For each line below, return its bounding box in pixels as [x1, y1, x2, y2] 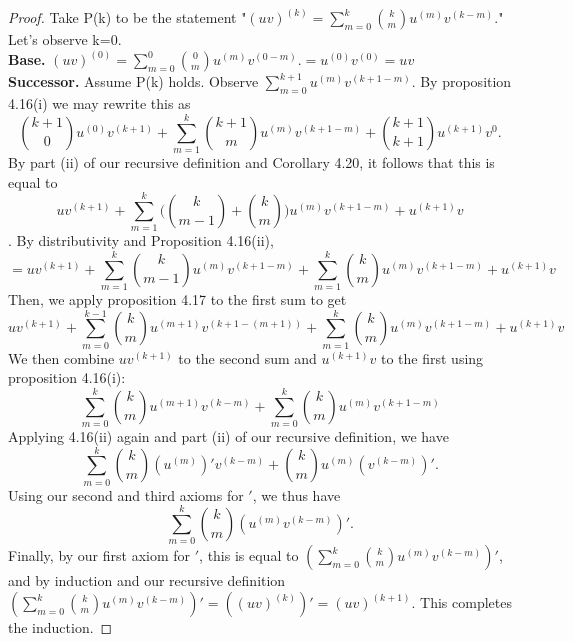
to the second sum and [178, 347, 317, 368]
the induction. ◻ [8, 617, 113, 638]
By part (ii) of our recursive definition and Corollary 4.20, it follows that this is [8, 151, 495, 172]
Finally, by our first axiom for [8, 545, 191, 566]
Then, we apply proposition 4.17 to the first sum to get [8, 289, 347, 310]
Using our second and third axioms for [8, 484, 244, 505]
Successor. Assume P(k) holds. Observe [8, 71, 259, 92]
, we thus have [252, 484, 341, 505]
